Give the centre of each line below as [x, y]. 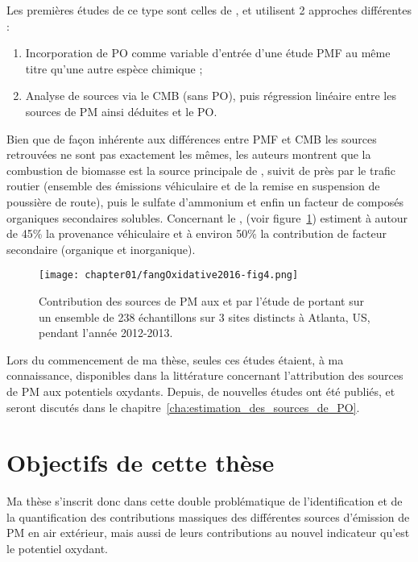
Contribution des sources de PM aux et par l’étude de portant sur [202, 300]
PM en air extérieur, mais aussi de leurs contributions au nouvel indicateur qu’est [208, 533]
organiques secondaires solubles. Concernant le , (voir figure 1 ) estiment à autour [207, 217]
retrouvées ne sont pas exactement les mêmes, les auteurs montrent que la [189, 154]
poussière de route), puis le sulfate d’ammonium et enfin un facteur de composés [205, 201]
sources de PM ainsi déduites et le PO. [121, 111]
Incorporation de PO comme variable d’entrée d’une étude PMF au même [208, 53]
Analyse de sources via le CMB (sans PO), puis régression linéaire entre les [211, 96]
